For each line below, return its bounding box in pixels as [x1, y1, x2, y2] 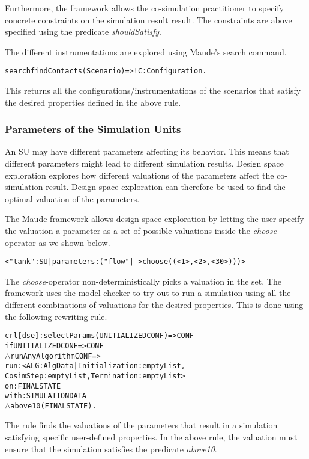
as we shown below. [38, 236, 110, 248]
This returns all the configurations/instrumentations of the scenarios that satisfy [5, 84, 301, 97]
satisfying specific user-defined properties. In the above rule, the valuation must [5, 431, 298, 443]
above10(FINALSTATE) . [10, 401, 97, 410]
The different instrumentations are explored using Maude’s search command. [5, 45, 287, 58]
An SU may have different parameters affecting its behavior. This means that [5, 145, 289, 158]
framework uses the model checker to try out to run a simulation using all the [5, 286, 291, 299]
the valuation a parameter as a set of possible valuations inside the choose [5, 224, 277, 236]
